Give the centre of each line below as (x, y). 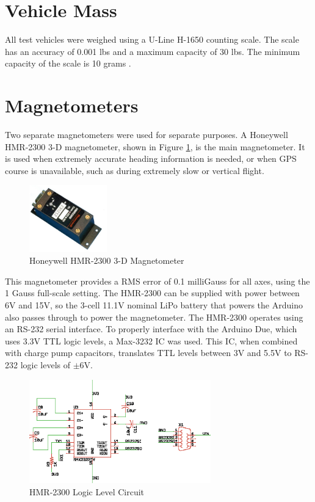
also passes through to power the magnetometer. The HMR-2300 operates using (154, 317)
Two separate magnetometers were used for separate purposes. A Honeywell (147, 135)
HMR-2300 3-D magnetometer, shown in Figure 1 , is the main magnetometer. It (155, 146)
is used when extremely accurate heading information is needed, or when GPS (151, 158)
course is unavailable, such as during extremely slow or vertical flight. (135, 170)
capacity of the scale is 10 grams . (68, 63)
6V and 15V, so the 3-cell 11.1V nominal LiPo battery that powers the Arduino (154, 304)
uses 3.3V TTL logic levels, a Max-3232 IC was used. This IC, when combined (151, 340)
